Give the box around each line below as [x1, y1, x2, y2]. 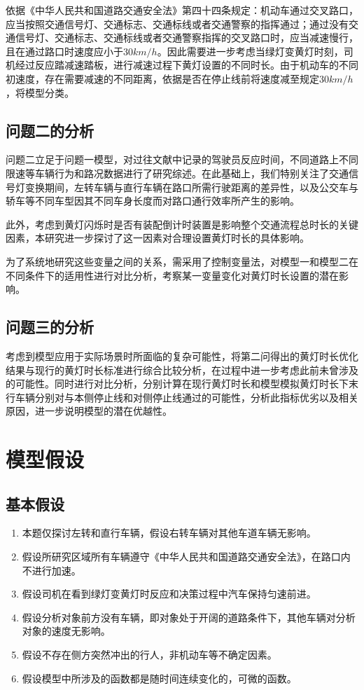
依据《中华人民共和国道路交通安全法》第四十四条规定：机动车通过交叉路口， [6, 3, 358, 17]
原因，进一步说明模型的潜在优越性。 [6, 403, 172, 418]
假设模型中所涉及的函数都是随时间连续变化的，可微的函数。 [22, 670, 297, 685]
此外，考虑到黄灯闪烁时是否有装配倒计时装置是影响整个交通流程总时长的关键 [6, 216, 358, 231]
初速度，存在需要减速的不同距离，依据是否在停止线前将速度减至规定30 [6, 71, 329, 85]
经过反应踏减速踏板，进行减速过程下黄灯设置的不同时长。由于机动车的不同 [15, 57, 358, 72]
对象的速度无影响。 [22, 623, 111, 638]
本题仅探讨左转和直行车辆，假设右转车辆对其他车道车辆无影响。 [22, 525, 316, 540]
